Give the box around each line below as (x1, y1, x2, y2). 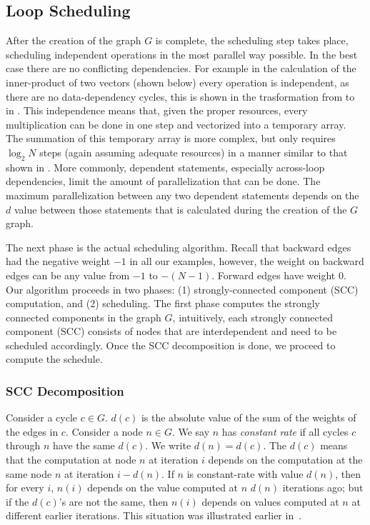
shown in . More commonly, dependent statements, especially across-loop (6, 159, 325, 174)
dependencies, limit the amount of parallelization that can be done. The (6, 174, 321, 189)
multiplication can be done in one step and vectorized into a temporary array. (6, 116, 346, 131)
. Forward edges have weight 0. (211, 267, 346, 282)
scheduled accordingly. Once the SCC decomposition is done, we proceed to (6, 337, 336, 352)
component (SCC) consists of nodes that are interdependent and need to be (6, 324, 337, 339)
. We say (171, 424, 210, 439)
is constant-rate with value (186, 466, 304, 481)
